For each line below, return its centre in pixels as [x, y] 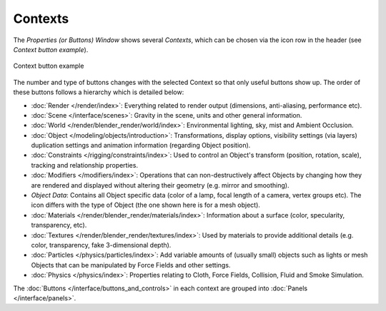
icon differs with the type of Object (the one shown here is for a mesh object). [146, 205]
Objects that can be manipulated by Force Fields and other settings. [131, 265]
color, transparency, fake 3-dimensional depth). [101, 245]
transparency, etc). [59, 225]
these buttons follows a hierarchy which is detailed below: [99, 92]
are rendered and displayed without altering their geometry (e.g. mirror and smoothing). [160, 185]
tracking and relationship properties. [85, 165]
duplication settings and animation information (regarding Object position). [141, 146]
